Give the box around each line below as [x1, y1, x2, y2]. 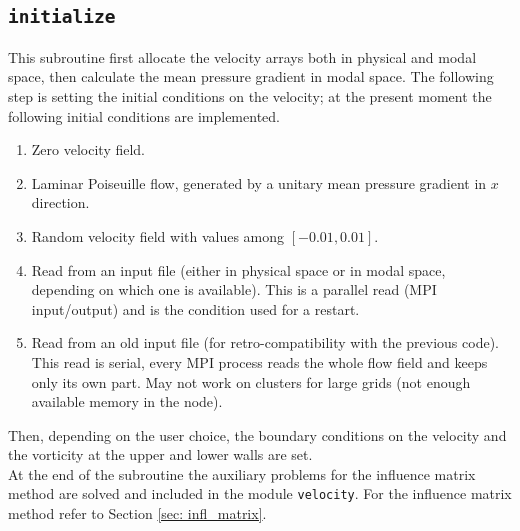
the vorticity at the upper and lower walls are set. [8, 444, 313, 465]
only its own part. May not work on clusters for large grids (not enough [31, 371, 471, 392]
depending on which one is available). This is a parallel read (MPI [31, 279, 437, 300]
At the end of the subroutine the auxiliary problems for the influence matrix [8, 463, 476, 484]
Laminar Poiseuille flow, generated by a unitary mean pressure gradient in [31, 172, 487, 193]
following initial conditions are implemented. [8, 105, 280, 126]
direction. [31, 192, 90, 213]
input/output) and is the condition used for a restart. [31, 298, 360, 319]
